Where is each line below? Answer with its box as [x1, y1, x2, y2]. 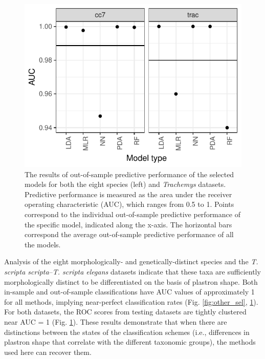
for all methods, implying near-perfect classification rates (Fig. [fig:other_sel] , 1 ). [4, 296, 258, 307]
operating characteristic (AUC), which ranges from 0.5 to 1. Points [25, 199, 234, 209]
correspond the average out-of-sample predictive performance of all [25, 229, 234, 240]
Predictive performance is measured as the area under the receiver [25, 188, 232, 199]
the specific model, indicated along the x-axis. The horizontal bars [25, 219, 232, 229]
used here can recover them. [4, 346, 92, 357]
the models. [25, 239, 61, 249]
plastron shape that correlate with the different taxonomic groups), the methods [4, 336, 256, 347]
